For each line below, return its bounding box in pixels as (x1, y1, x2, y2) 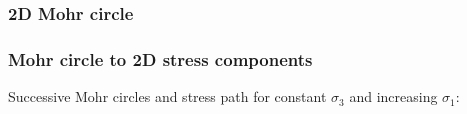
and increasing (349, 86, 438, 107)
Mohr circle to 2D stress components (8, 46, 313, 71)
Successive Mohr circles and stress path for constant (8, 86, 327, 107)
